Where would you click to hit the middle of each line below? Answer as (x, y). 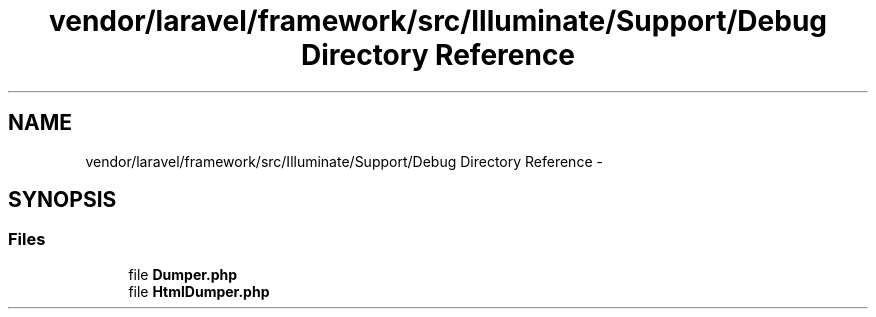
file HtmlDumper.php (199, 291)
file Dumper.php (183, 274)
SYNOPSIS (62, 200)
